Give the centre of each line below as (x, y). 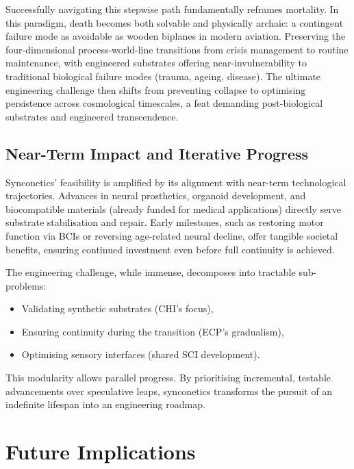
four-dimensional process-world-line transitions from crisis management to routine (177, 49)
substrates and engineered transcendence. (92, 116)
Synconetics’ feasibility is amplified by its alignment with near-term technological (176, 182)
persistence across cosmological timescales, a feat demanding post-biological (164, 103)
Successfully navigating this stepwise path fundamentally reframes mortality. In (172, 9)
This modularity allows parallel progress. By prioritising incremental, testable (168, 378)
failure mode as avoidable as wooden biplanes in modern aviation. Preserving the (176, 36)
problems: (26, 285)
